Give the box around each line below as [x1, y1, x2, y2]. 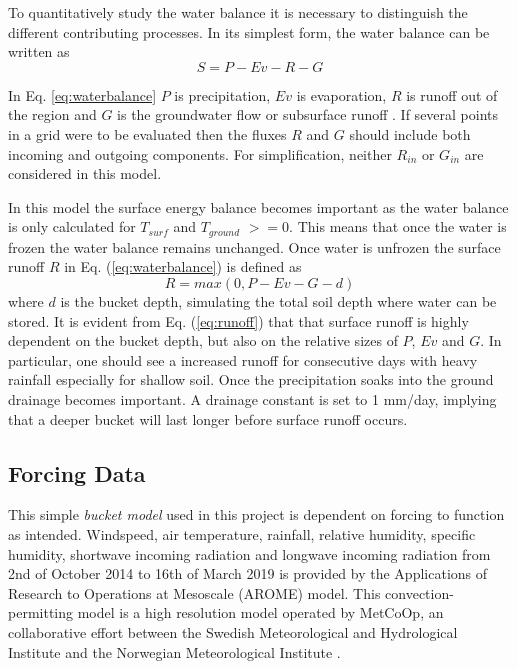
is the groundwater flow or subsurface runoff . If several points [117, 104, 499, 125]
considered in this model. [8, 163, 162, 184]
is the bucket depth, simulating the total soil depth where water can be [60, 290, 497, 311]
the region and [8, 104, 97, 125]
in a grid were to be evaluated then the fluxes [8, 123, 287, 144]
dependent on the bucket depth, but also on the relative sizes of [8, 330, 398, 351]
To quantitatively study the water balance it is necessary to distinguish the [8, 2, 468, 22]
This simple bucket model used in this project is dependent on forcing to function [8, 504, 505, 525]
